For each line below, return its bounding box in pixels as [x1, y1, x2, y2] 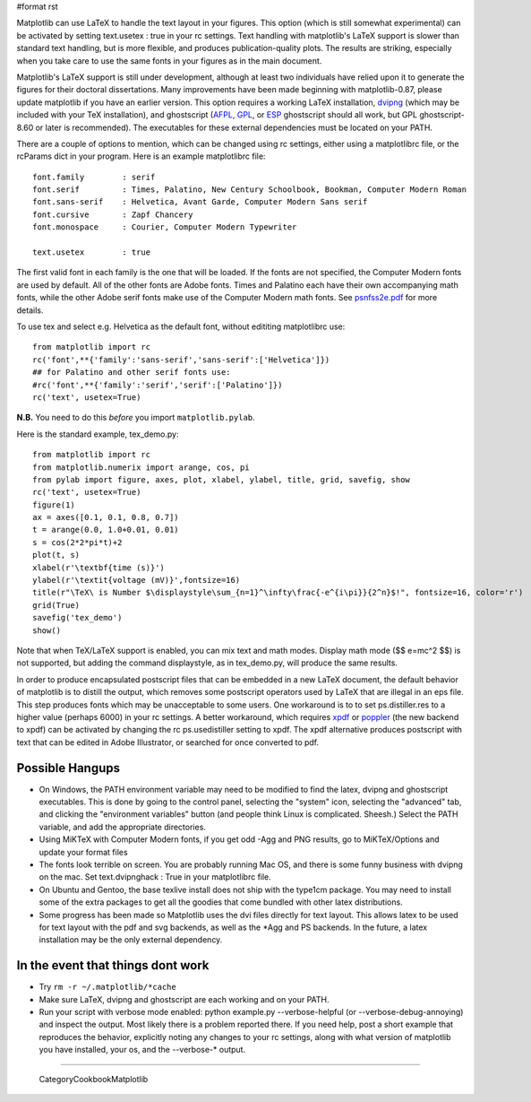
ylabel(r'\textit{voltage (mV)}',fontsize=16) [32, 575, 241, 586]
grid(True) [32, 600, 81, 610]
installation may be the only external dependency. [39, 934, 223, 945]
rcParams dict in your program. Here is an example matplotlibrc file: [16, 151, 266, 161]
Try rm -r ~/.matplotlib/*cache [39, 982, 176, 993]
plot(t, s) [32, 550, 81, 560]
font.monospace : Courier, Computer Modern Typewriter [32, 222, 297, 232]
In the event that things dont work [16, 958, 210, 973]
